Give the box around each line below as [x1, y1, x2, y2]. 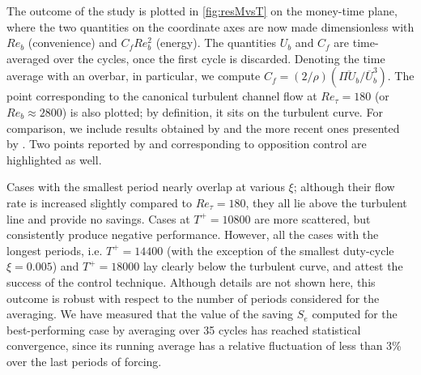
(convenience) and [28, 34, 117, 51]
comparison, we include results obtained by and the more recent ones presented [6, 119, 400, 136]
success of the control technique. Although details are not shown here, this [6, 273, 376, 290]
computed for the [312, 305, 398, 322]
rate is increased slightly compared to [6, 194, 192, 211]
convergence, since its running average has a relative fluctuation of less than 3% [6, 337, 402, 354]
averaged [6, 49, 50, 66]
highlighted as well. [6, 151, 102, 168]
